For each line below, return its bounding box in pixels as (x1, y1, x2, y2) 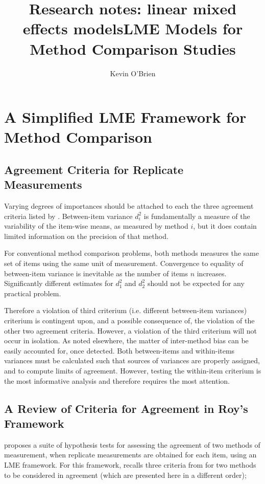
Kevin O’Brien (110, 68, 156, 78)
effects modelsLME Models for (22, 18, 243, 39)
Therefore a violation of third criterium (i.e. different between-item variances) (4, 305, 247, 316)
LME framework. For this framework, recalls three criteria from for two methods (4, 459, 256, 470)
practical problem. (4, 288, 61, 298)
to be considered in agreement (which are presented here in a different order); (4, 469, 247, 480)
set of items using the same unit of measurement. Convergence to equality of (4, 258, 244, 269)
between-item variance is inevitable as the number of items (4, 268, 188, 278)
